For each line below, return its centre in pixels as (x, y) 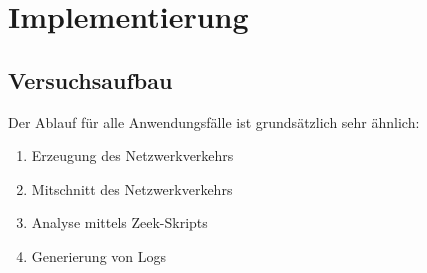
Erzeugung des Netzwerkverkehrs (132, 155)
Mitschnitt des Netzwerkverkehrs (132, 188)
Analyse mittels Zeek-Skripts (119, 222)
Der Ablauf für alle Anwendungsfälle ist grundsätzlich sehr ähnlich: (214, 121)
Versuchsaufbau (90, 79)
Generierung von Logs (99, 255)
